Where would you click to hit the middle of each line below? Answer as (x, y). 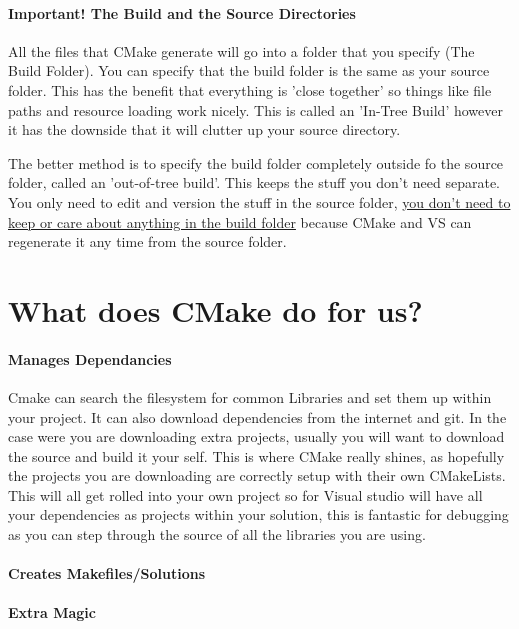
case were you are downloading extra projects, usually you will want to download (256, 436)
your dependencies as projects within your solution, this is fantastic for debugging (258, 514)
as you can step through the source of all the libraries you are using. (217, 534)
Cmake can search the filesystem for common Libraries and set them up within (250, 396)
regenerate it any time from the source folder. (147, 241)
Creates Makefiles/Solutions (107, 573)
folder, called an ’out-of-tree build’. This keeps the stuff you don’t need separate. (254, 182)
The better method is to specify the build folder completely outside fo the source (256, 162)
